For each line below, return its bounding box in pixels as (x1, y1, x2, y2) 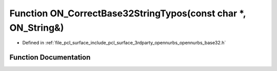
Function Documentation (9, 53, 91, 62)
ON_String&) (9, 22, 64, 33)
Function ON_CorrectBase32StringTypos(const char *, (9, 8, 246, 19)
